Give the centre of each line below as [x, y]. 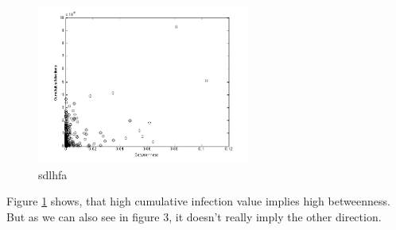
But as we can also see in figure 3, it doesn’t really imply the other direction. [194, 217]
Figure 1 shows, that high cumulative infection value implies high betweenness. [198, 201]
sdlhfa [53, 174]
